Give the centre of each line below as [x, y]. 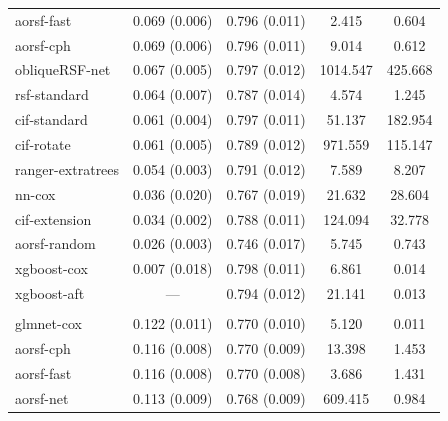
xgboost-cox [51, 268]
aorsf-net [42, 397]
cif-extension [53, 218]
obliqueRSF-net [63, 69]
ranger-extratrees [67, 168]
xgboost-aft [50, 293]
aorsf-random [55, 243]
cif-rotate [43, 143]
